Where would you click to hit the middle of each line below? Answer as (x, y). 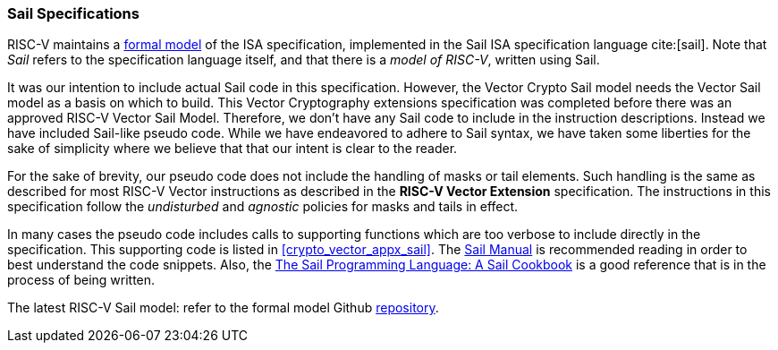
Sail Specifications (73, 13)
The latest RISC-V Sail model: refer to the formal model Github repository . (223, 308)
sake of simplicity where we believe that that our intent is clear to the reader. (233, 149)
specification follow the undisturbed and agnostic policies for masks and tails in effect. (263, 207)
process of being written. (81, 280)
